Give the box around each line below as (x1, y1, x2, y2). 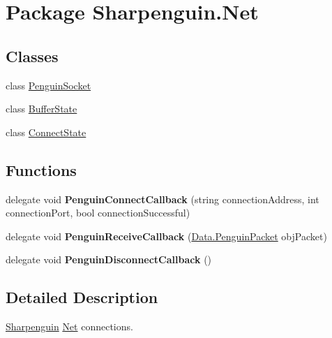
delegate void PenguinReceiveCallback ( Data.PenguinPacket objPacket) (6, 228, 327, 243)
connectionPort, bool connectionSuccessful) (6, 205, 190, 220)
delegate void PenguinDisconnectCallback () (6, 252, 212, 267)
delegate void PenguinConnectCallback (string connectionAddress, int (6, 191, 319, 206)
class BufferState (6, 101, 77, 116)
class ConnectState (6, 124, 86, 139)
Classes (6, 45, 59, 66)
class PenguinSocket (6, 78, 91, 92)
